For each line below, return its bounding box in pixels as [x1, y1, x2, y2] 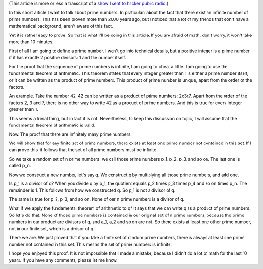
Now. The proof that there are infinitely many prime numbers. [9, 131, 132, 137]
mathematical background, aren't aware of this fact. [9, 23, 113, 29]
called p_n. [9, 163, 31, 169]
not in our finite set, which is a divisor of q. [9, 226, 94, 232]
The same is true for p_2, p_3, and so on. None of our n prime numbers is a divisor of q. [9, 196, 185, 202]
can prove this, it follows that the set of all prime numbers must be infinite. [9, 147, 158, 153]
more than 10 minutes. [9, 39, 54, 45]
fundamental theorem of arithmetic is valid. [9, 122, 95, 128]
